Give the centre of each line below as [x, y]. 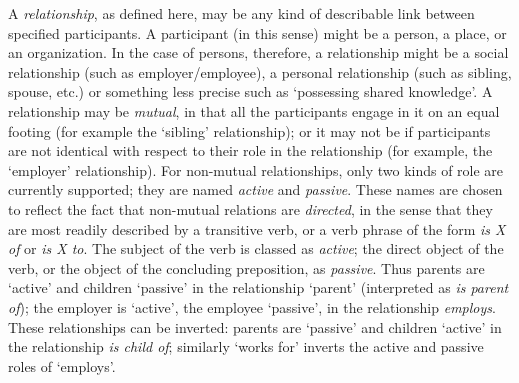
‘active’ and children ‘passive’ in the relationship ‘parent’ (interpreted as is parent [258, 287]
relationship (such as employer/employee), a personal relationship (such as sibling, [260, 71]
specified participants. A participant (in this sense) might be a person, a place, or [257, 32]
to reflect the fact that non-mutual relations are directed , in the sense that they [250, 208]
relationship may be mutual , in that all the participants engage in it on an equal [254, 110]
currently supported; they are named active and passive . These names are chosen [255, 189]
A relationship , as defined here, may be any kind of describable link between [241, 13]
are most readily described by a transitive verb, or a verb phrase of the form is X [257, 228]
